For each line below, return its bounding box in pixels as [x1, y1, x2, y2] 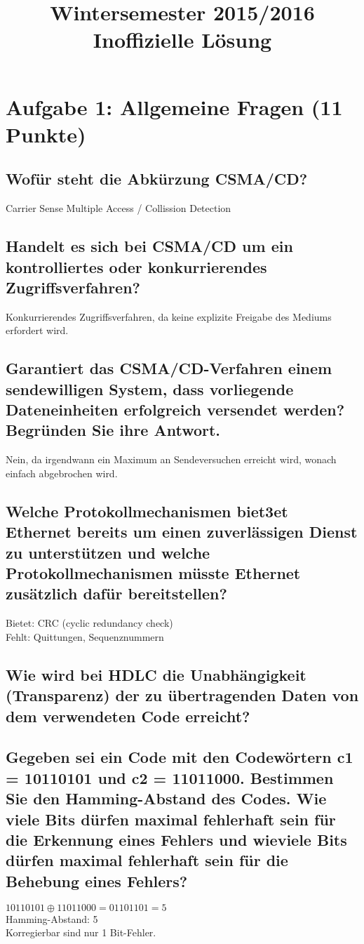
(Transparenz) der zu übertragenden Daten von [6, 684, 359, 706]
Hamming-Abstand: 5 [6, 911, 98, 926]
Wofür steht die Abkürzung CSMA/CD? [6, 168, 308, 190]
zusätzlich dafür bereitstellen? [6, 583, 227, 604]
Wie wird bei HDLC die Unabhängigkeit [6, 663, 306, 685]
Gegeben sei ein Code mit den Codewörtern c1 [6, 746, 353, 768]
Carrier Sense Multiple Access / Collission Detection [6, 201, 231, 215]
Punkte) [6, 119, 86, 148]
